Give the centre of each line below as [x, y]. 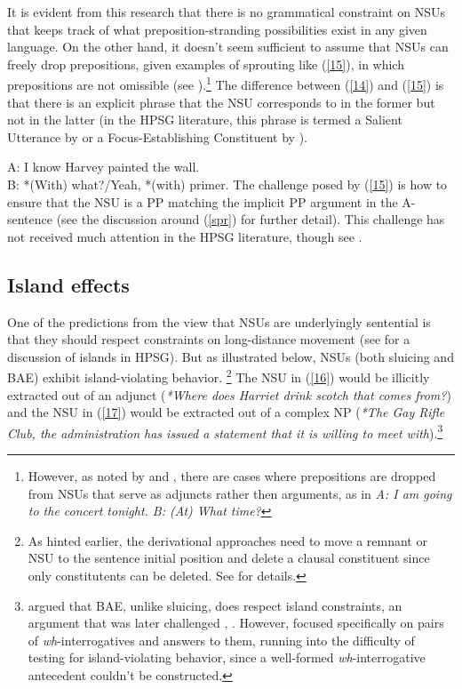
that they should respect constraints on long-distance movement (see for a [209, 339]
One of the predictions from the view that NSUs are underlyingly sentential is [219, 321]
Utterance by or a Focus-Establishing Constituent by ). [157, 136]
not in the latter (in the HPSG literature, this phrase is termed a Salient [205, 120]
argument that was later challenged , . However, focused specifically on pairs [236, 623]
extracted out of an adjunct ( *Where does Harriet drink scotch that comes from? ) [229, 394]
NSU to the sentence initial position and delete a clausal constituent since [229, 558]
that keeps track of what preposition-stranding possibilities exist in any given [217, 29]
